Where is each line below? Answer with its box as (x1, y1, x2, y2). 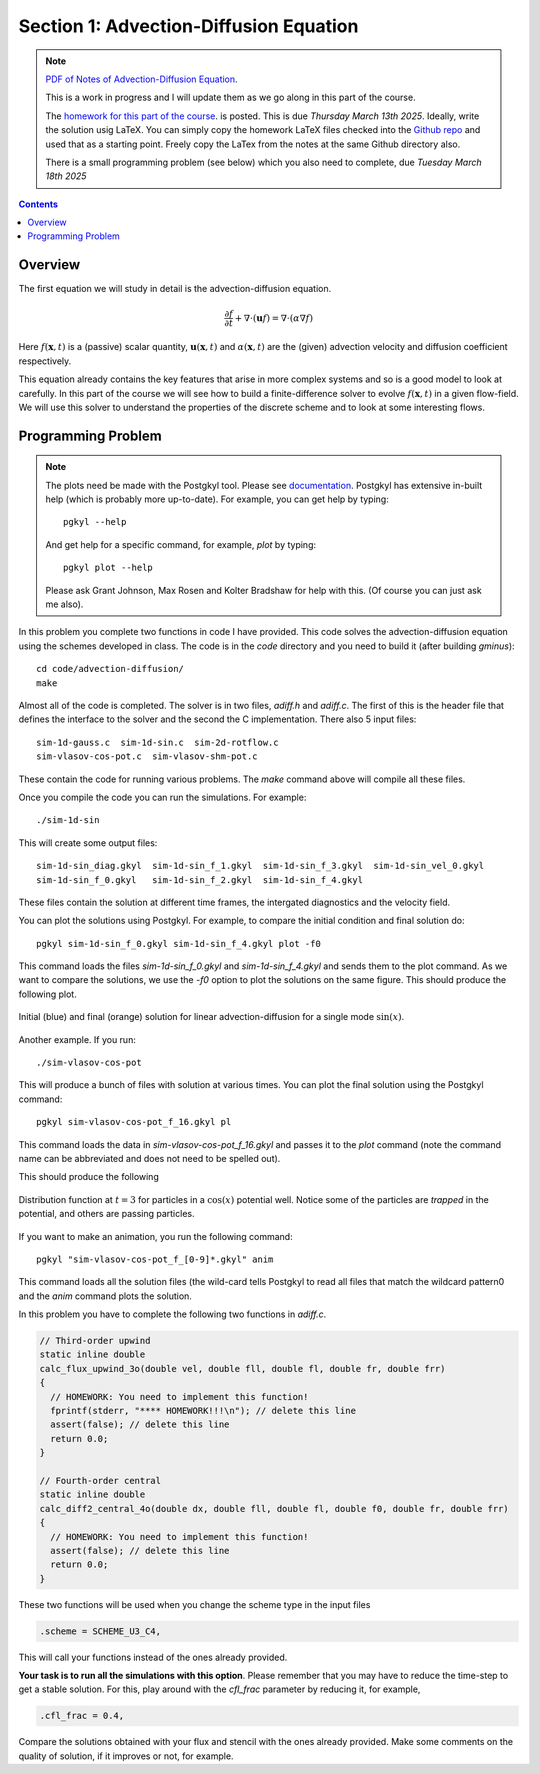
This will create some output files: (18, 836, 158, 849)
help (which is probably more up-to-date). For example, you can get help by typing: (45, 493, 389, 505)
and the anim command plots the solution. (18, 1290, 192, 1302)
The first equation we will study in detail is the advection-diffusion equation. (18, 283, 332, 295)
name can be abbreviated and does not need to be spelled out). (18, 1152, 281, 1164)
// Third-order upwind (39, 1335, 151, 1347)
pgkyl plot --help (63, 562, 154, 574)
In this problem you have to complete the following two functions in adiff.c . (18, 1308, 327, 1320)
